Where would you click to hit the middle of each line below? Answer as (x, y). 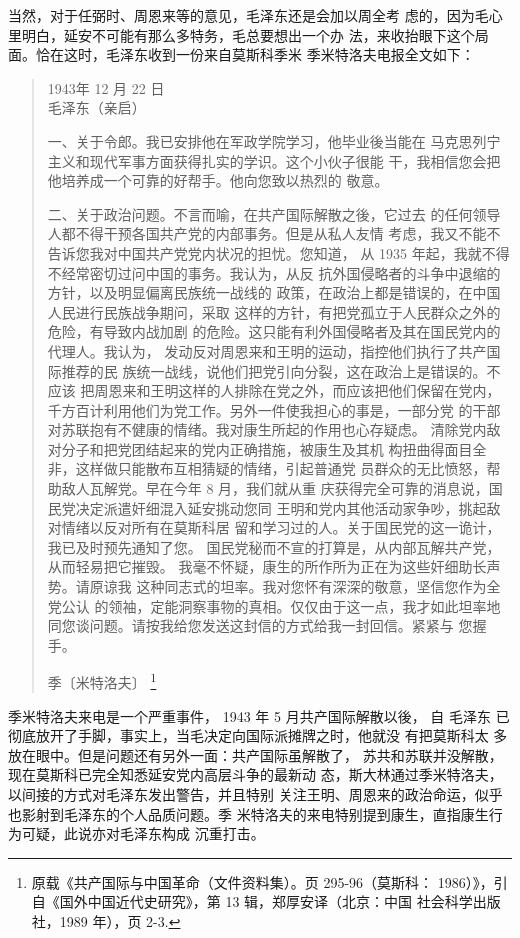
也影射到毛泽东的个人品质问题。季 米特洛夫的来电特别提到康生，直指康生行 (255, 813)
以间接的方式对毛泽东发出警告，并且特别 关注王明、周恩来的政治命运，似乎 (255, 794)
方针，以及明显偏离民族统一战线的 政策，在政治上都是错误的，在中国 (274, 292)
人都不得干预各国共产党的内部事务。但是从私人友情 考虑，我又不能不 (274, 233)
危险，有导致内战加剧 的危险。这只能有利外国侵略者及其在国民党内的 (274, 331)
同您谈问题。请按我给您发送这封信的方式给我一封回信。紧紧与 (250, 625)
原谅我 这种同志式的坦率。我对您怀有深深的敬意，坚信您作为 (288, 586)
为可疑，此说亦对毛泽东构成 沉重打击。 (136, 833)
